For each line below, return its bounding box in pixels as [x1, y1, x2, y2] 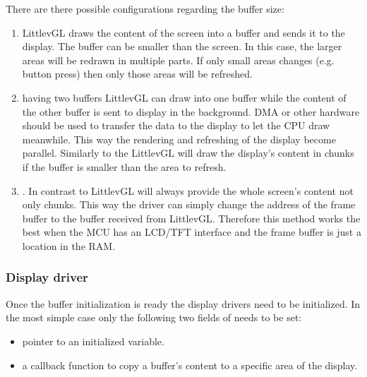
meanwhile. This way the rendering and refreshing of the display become [22, 131, 336, 146]
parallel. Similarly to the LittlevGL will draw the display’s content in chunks [22, 145, 354, 160]
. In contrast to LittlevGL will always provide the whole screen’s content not [22, 183, 354, 198]
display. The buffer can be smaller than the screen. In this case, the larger [22, 39, 342, 54]
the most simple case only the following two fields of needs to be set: [6, 310, 302, 325]
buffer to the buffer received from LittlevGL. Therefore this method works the [22, 210, 361, 225]
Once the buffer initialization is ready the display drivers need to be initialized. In [6, 296, 361, 311]
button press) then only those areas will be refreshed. [22, 66, 253, 81]
